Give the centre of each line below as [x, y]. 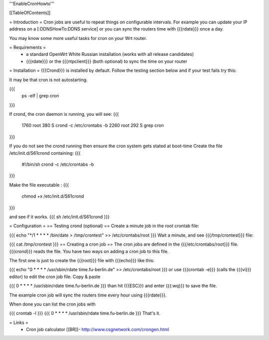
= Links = [19, 323]
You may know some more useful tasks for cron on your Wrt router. [78, 38]
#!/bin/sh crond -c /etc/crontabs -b [58, 164]
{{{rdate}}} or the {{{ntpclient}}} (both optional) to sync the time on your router [107, 61]
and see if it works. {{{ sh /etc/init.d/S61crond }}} [59, 217]
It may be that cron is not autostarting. [48, 79]
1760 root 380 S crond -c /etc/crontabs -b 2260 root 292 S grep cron [93, 125]
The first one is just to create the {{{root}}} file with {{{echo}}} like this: [82, 260]
